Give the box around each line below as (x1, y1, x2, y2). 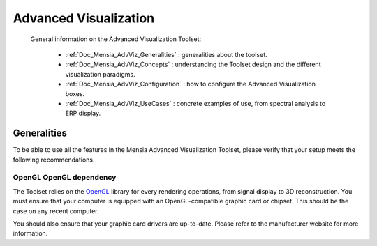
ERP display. (65, 109, 101, 118)
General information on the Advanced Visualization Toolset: (30, 35, 202, 43)
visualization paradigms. (65, 70, 135, 78)
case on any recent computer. (13, 206, 99, 215)
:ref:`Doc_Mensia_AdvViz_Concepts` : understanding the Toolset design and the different (65, 60, 321, 69)
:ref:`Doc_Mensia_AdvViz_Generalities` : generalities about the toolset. (65, 50, 268, 59)
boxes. (65, 89, 85, 98)
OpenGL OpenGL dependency (13, 173, 117, 183)
